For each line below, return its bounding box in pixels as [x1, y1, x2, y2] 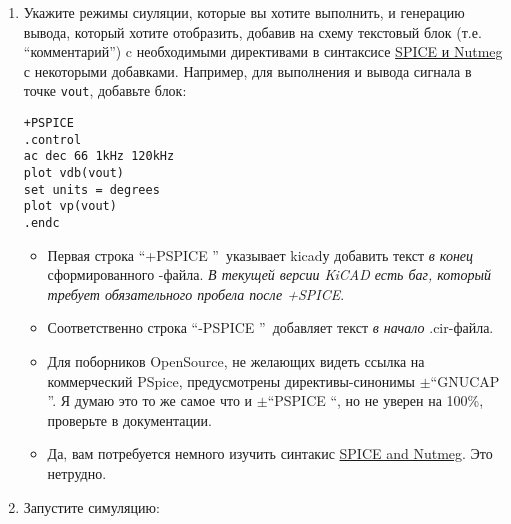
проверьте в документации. [47, 409, 212, 430]
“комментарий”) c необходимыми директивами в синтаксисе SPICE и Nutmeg [23, 41, 503, 62]
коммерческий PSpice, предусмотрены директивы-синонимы [47, 370, 416, 391]
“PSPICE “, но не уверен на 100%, [267, 390, 484, 411]
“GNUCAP [430, 370, 500, 391]
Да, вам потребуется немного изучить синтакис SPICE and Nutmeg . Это [47, 443, 493, 464]
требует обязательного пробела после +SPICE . [47, 283, 345, 304]
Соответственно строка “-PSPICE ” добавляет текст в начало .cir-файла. [47, 317, 494, 338]
